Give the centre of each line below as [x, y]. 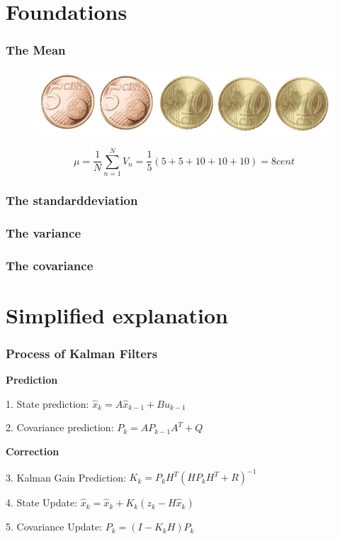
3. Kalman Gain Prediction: [66, 477]
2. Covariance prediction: [60, 427]
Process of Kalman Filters [82, 353]
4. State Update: [42, 502]
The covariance [50, 265]
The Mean [36, 50]
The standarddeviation [72, 200]
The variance [44, 232]
